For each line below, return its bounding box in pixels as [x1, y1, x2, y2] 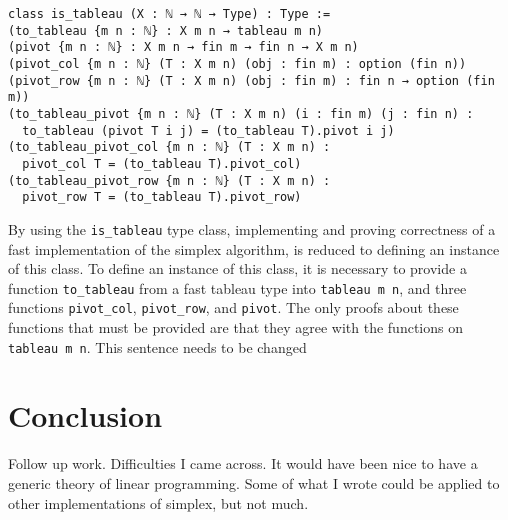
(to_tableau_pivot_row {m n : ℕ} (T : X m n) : [8, 173, 331, 188]
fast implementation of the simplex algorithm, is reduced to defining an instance [8, 238, 500, 259]
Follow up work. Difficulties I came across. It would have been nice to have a [8, 453, 478, 474]
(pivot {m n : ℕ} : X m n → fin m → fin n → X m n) [8, 40, 359, 55]
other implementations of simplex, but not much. [8, 492, 309, 513]
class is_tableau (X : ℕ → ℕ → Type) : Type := [8, 7, 331, 21]
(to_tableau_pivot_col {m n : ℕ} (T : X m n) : [8, 140, 331, 155]
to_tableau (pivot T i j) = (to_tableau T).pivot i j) [22, 123, 395, 138]
